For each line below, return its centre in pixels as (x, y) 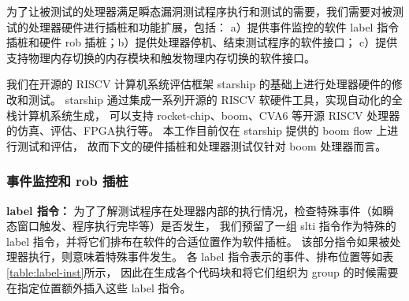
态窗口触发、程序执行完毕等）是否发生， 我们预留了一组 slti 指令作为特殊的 (201, 226)
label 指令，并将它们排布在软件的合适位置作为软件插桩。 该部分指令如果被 (198, 241)
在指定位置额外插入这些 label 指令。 (99, 287)
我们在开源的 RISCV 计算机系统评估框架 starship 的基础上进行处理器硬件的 (199, 84)
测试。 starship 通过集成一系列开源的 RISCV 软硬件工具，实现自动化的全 (215, 99)
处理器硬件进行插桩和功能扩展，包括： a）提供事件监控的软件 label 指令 (214, 26)
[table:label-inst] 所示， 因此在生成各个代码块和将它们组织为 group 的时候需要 (203, 271)
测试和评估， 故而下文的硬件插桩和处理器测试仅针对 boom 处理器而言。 (202, 145)
